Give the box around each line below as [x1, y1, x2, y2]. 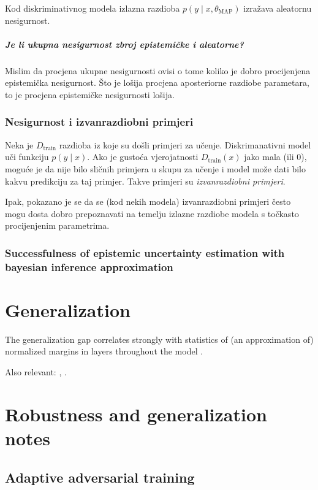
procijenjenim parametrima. [5, 219, 110, 232]
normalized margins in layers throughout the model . [5, 345, 203, 358]
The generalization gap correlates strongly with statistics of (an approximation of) [5, 332, 314, 345]
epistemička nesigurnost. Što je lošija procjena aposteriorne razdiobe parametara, [5, 76, 309, 89]
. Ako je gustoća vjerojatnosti [87, 150, 199, 163]
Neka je [5, 138, 34, 151]
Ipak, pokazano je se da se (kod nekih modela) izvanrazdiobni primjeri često [5, 195, 291, 208]
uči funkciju [5, 150, 49, 163]
